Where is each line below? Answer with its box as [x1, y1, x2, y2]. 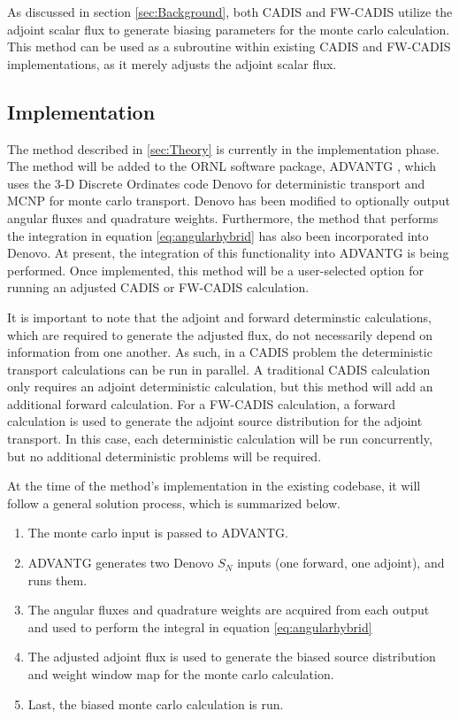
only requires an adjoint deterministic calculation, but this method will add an [7, 377, 433, 396]
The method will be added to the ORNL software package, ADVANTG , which [7, 157, 436, 175]
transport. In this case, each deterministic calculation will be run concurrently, [7, 429, 432, 448]
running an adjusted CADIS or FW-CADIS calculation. [7, 278, 310, 297]
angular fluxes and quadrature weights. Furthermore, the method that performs [7, 208, 439, 227]
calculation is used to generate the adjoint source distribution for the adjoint [7, 412, 423, 430]
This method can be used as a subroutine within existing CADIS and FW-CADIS [7, 37, 451, 56]
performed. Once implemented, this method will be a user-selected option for [7, 260, 424, 279]
